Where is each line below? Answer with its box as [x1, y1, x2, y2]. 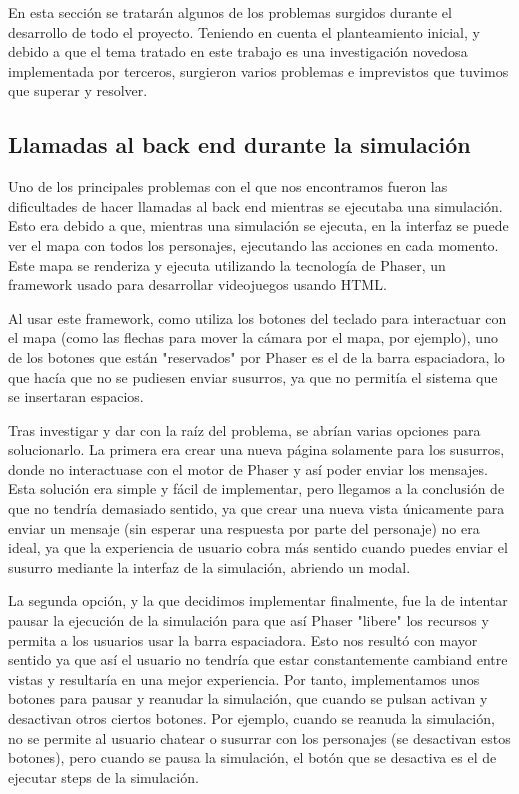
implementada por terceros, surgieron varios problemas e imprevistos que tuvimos [8, 60, 509, 81]
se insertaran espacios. [8, 386, 144, 407]
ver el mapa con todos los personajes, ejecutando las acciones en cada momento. [8, 234, 499, 255]
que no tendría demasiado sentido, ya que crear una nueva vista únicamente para [8, 498, 505, 519]
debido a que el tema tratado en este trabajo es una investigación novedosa [8, 41, 468, 62]
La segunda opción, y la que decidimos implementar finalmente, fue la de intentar [8, 590, 508, 611]
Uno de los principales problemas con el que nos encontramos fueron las [8, 176, 448, 197]
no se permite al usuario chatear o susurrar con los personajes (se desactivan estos [8, 727, 511, 748]
